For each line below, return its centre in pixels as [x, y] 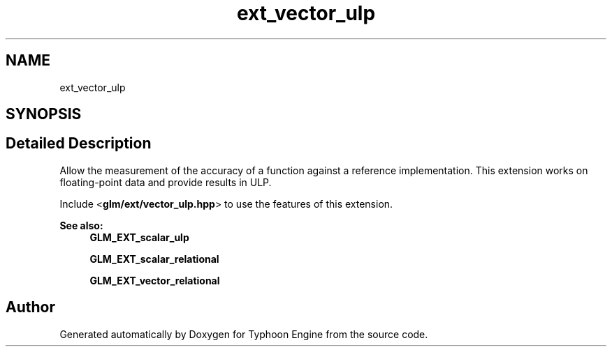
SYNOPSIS [44, 114]
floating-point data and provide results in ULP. [166, 182]
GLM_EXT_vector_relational [155, 280]
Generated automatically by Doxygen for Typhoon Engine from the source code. [244, 334]
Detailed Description [79, 144]
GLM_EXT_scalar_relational [154, 259]
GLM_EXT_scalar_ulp [139, 237]
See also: [81, 225]
